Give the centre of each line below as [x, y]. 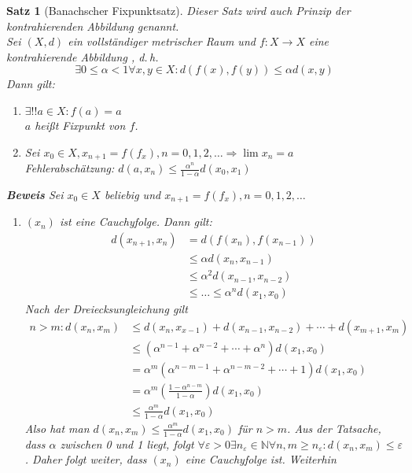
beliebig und [132, 194]
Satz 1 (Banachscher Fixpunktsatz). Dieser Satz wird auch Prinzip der [178, 10]
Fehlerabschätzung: [70, 168]
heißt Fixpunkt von [80, 125]
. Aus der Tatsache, [334, 428]
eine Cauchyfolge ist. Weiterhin [261, 459]
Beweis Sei [35, 194]
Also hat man [57, 428]
